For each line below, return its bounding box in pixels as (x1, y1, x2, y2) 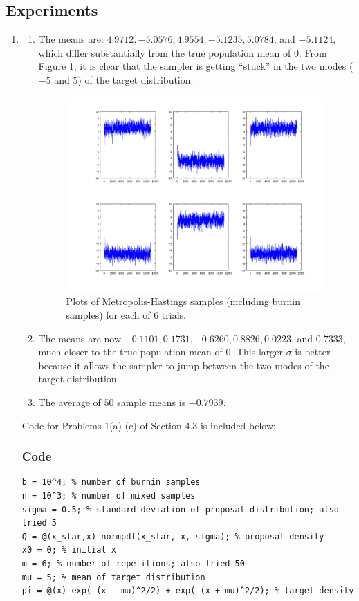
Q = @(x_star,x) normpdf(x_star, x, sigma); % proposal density (21, 531, 324, 542)
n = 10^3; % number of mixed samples (21, 491, 196, 501)
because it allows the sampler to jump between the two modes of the (38, 358, 329, 372)
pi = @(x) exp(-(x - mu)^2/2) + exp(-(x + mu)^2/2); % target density (21, 586, 354, 596)
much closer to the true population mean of (38, 344, 223, 359)
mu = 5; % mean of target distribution (21, 572, 205, 582)
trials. (161, 308, 186, 322)
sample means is (117, 395, 186, 409)
